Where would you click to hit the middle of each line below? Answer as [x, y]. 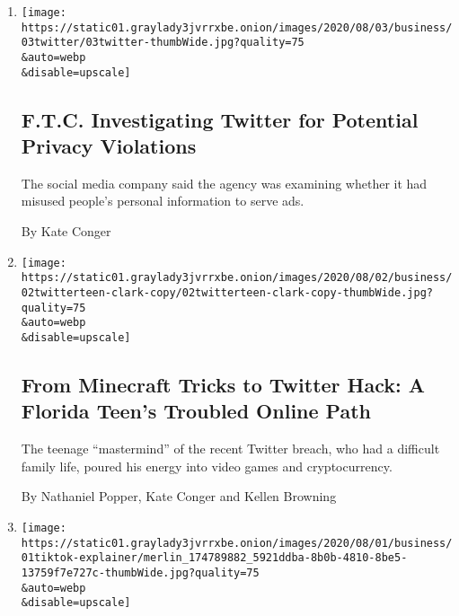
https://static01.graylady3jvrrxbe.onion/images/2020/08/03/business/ [237, 27]
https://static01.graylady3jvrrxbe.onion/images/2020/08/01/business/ [237, 543]
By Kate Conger [66, 231]
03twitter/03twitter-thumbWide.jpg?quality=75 [163, 43]
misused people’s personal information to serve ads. [163, 201]
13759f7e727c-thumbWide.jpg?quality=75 [140, 572]
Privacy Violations [109, 146]
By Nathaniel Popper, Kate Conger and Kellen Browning [179, 496]
